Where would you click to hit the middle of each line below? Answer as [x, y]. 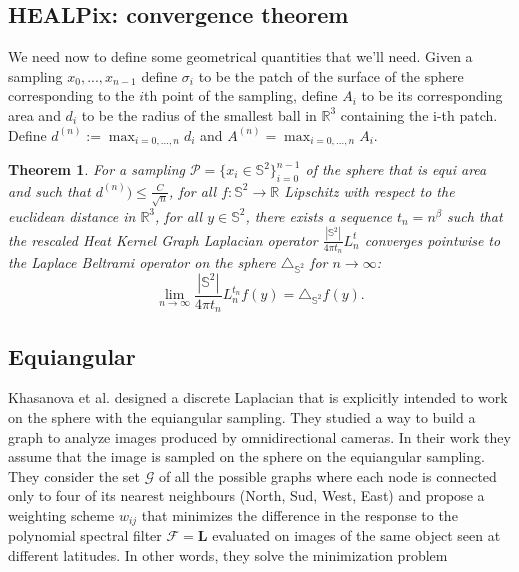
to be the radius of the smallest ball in [199, 114]
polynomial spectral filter [85, 535]
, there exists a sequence [318, 215]
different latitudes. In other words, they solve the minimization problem [228, 554]
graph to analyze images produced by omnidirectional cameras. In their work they [259, 436]
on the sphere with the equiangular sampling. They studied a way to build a [242, 416]
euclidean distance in [72, 215]
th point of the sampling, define [241, 95]
